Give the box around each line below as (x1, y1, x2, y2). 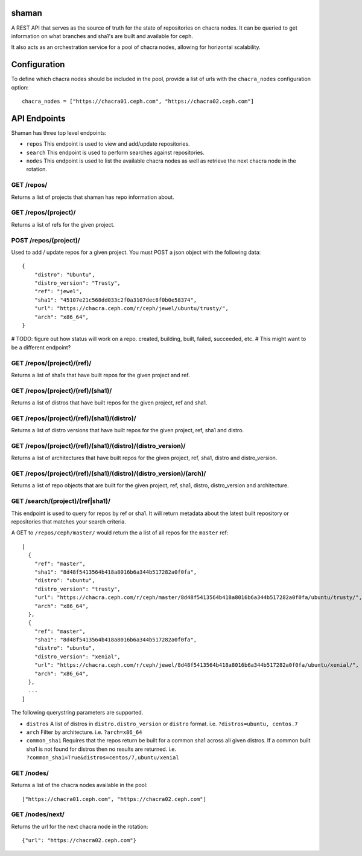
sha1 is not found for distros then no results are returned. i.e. (26, 745, 177, 753)
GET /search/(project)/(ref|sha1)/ (11, 497, 111, 505)
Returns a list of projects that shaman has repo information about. (11, 193, 174, 201)
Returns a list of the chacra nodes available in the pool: (11, 782, 148, 789)
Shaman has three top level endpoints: (11, 129, 107, 136)
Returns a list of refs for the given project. (11, 221, 115, 228)
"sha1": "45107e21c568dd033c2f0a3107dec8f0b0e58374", (34, 296, 197, 303)
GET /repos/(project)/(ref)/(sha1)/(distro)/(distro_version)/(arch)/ (11, 469, 206, 478)
